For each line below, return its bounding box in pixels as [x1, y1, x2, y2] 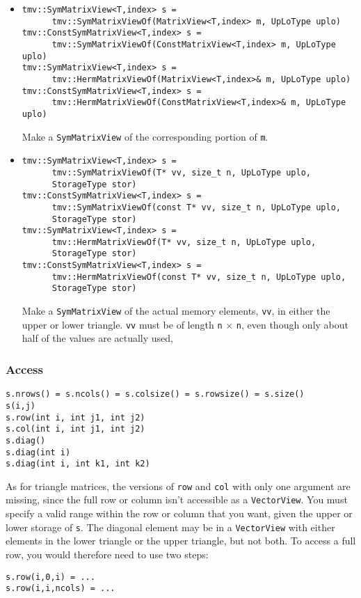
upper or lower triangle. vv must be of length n [22, 317, 223, 331]
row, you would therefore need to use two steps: [6, 546, 209, 561]
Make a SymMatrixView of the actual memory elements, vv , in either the [22, 304, 330, 318]
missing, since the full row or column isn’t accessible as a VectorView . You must [6, 492, 348, 507]
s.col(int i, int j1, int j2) [6, 424, 145, 434]
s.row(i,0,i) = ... [6, 572, 95, 582]
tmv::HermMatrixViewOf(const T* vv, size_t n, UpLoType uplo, [51, 272, 346, 282]
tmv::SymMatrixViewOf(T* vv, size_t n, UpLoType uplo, [51, 167, 312, 178]
